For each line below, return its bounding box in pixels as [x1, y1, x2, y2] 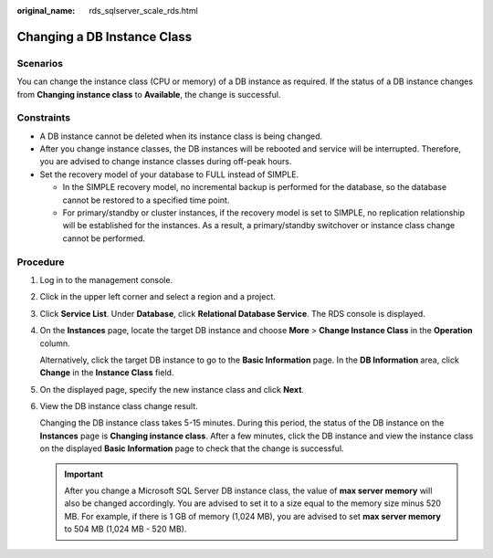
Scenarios [16, 57, 64, 69]
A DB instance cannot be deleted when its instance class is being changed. [39, 131, 323, 142]
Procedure [16, 256, 65, 268]
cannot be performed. [62, 233, 146, 244]
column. [39, 338, 70, 349]
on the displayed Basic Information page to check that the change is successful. [39, 443, 344, 454]
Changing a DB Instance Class [16, 28, 192, 45]
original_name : [16, 5, 76, 16]
